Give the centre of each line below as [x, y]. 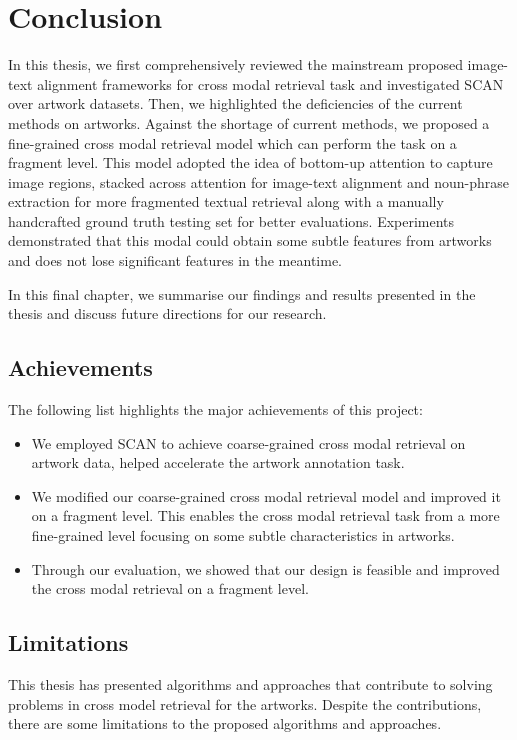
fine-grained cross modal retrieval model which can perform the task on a [232, 142]
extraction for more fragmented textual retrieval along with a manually [226, 201]
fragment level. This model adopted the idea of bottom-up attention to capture [250, 162]
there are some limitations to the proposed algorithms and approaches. [225, 723]
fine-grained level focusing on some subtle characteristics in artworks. [243, 535]
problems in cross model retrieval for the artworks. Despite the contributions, [245, 703]
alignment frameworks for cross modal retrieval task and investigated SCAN [270, 83]
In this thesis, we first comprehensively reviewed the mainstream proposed [235, 64]
